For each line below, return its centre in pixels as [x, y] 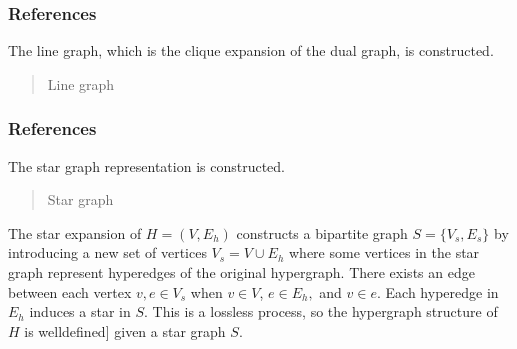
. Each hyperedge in [437, 291]
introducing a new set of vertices [107, 252]
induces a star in [80, 311]
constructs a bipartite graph [322, 232]
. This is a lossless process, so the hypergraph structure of [321, 311]
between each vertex [70, 291]
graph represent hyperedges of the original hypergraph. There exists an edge [241, 272]
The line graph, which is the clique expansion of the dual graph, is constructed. [251, 50]
